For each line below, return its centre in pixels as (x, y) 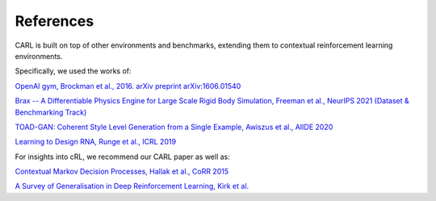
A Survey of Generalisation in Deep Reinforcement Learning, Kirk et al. (132, 186)
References (55, 21)
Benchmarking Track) (51, 112)
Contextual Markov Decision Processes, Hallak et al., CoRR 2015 (122, 172)
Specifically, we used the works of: (73, 71)
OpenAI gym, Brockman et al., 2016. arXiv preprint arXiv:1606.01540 (128, 86)
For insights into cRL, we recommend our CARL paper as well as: (122, 157)
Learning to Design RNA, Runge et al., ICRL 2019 (96, 142)
